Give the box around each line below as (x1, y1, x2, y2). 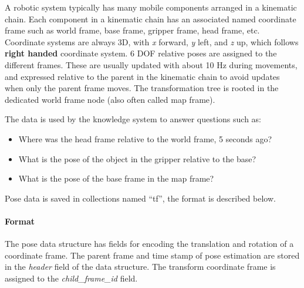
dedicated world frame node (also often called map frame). (5, 93, 215, 105)
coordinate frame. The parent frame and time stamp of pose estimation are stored (5, 249, 300, 261)
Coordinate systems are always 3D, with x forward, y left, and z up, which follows (5, 35, 299, 48)
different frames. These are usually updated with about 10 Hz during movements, (5, 58, 298, 71)
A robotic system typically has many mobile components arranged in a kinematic (5, 1, 297, 13)
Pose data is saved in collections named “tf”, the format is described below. (5, 192, 276, 204)
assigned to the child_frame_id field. (5, 272, 138, 284)
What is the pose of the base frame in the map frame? (18, 172, 214, 185)
